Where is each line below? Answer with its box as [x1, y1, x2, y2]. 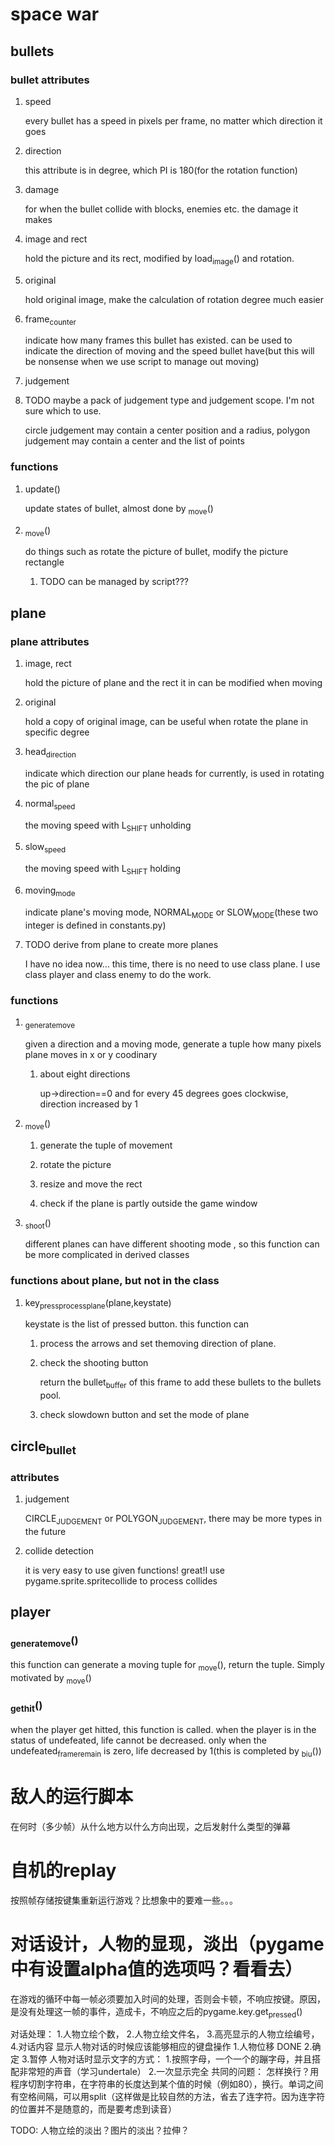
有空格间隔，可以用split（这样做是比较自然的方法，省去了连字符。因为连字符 [10, 2091, 326, 2103]
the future [24, 1525, 67, 1537]
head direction [24, 746, 77, 760]
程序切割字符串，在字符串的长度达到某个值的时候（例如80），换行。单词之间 [10, 2078, 324, 2090]
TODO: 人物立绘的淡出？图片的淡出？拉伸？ [10, 2124, 190, 2137]
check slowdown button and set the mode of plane [39, 1409, 250, 1421]
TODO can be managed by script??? [39, 576, 189, 588]
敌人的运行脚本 [10, 1785, 134, 1808]
